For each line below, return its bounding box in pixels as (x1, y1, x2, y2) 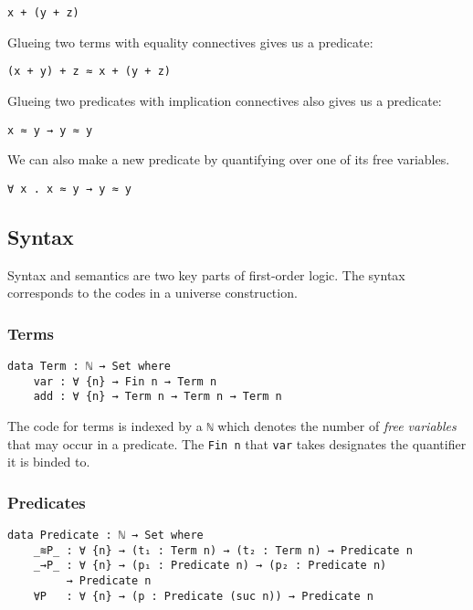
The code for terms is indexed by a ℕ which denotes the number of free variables (7, 415, 457, 435)
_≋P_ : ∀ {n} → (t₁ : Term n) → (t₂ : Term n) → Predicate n (33, 543, 413, 557)
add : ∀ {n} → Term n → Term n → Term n (33, 390, 282, 404)
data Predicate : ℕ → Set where (7, 529, 204, 542)
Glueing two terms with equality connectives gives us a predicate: (7, 32, 373, 51)
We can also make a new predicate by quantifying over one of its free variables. (7, 150, 450, 169)
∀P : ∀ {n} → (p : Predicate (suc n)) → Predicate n (33, 589, 373, 603)
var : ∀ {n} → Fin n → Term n (33, 374, 217, 388)
